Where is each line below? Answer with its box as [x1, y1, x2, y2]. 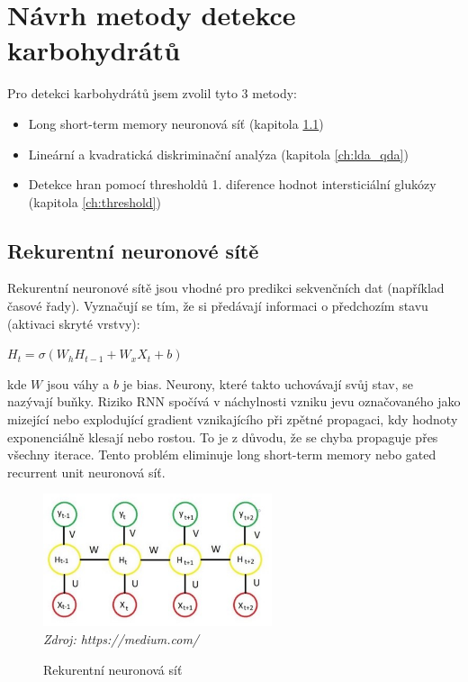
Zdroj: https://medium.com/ [43, 629, 200, 648]
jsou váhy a [46, 374, 110, 393]
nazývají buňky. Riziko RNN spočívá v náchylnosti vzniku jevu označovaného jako [7, 392, 461, 411]
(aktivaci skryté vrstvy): [7, 314, 140, 332]
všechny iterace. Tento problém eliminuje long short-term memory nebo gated [7, 445, 436, 464]
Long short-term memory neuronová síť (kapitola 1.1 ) [28, 114, 324, 132]
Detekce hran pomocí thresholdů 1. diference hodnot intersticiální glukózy [28, 175, 436, 194]
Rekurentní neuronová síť [43, 659, 183, 678]
